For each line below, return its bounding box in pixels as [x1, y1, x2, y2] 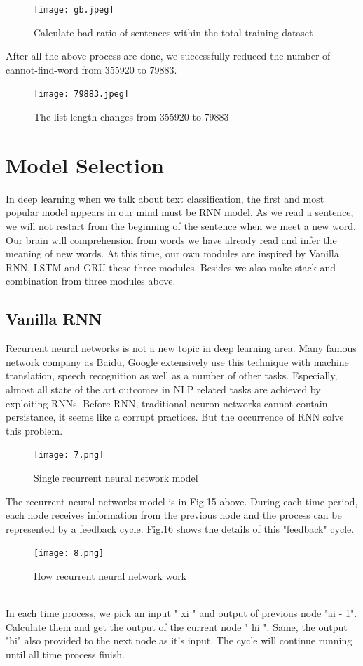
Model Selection [6, 150, 164, 179]
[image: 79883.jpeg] [34, 89, 130, 100]
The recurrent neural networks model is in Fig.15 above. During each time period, [6, 494, 358, 508]
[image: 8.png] [34, 548, 104, 559]
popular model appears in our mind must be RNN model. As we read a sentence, [6, 205, 354, 219]
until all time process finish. [6, 646, 125, 661]
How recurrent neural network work [34, 569, 187, 583]
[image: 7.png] [34, 450, 104, 461]
